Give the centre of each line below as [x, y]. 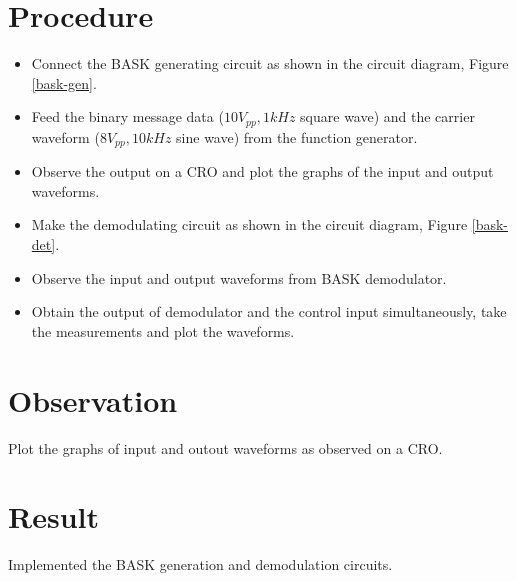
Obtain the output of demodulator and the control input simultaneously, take [269, 311]
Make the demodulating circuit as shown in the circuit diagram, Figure [249, 224]
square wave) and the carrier [387, 116]
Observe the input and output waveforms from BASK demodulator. [239, 277]
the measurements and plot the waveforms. [163, 330]
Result [53, 516]
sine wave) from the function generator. [297, 136]
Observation [93, 399]
